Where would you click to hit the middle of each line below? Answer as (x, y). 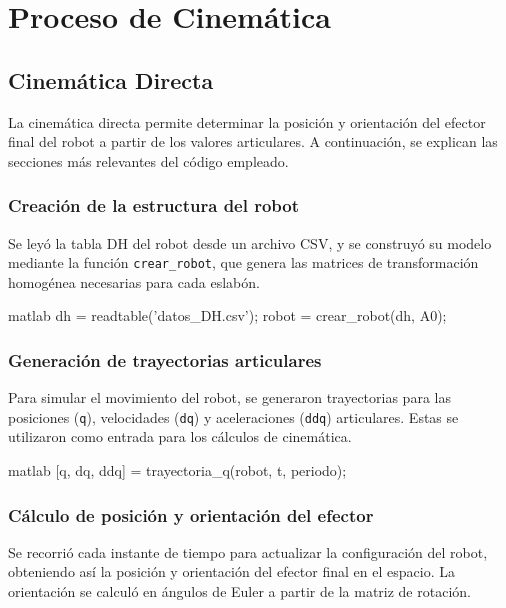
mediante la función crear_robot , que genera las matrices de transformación (243, 262)
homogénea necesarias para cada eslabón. (134, 281)
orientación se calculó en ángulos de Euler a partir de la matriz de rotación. (239, 591)
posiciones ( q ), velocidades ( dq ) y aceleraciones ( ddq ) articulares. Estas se (233, 416)
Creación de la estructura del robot (154, 205)
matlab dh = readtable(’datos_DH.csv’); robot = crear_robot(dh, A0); (227, 315)
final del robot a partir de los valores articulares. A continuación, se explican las (253, 141)
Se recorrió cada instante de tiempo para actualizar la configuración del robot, (248, 551)
